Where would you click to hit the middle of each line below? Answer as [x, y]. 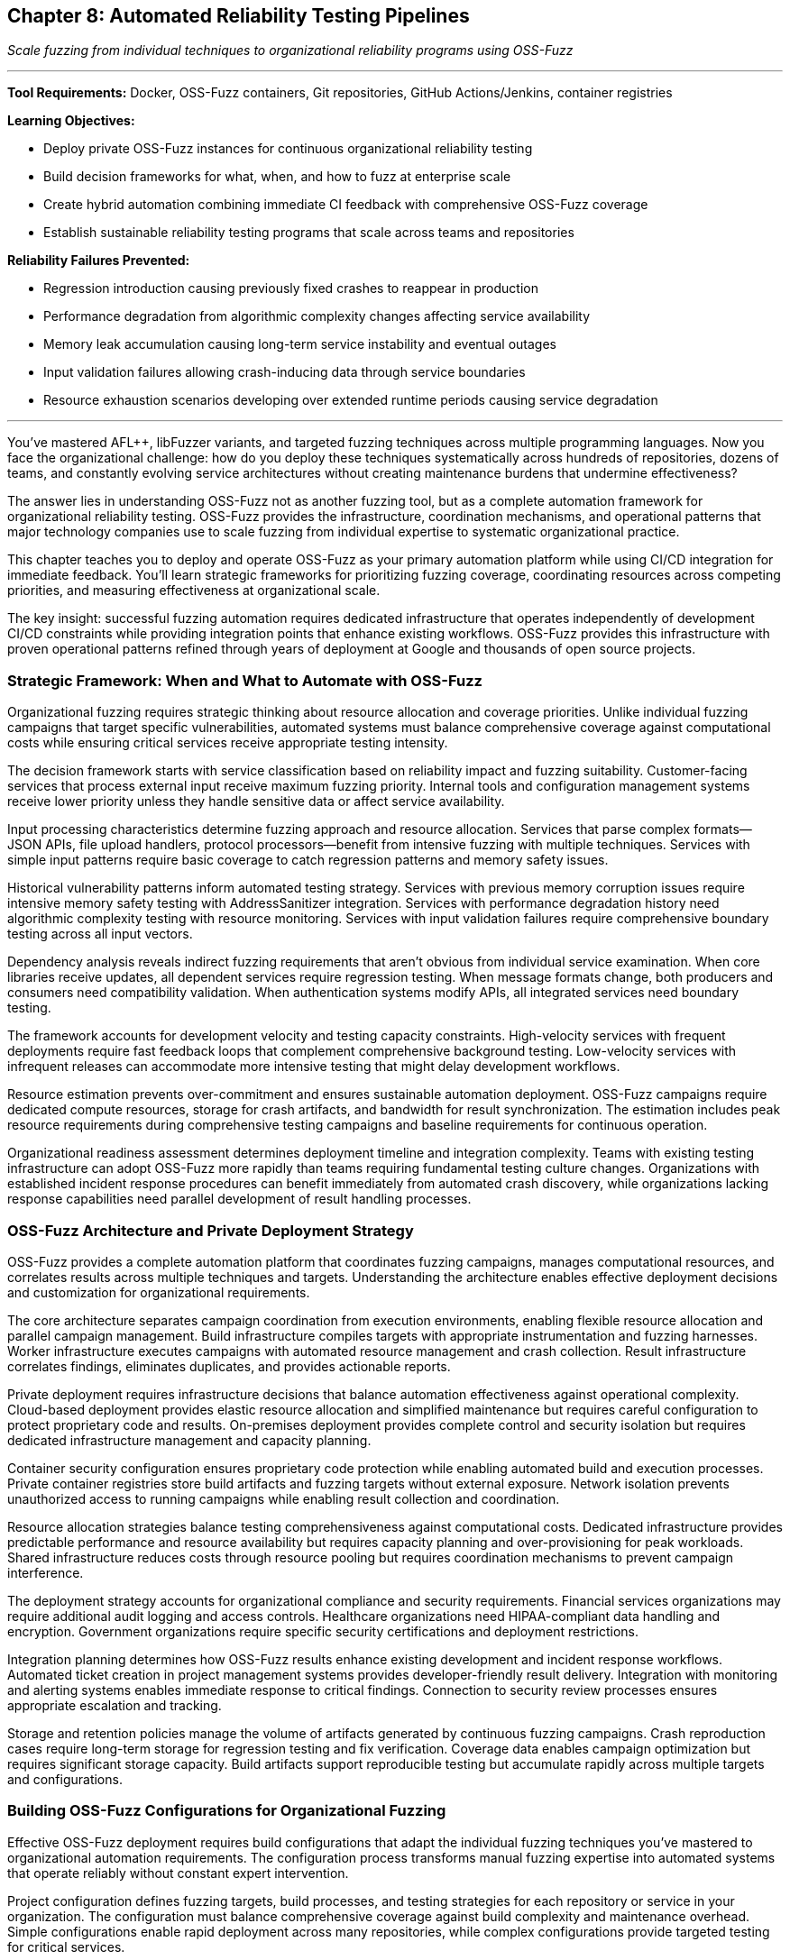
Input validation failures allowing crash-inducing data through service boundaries [285, 372]
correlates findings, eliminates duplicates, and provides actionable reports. [229, 1366]
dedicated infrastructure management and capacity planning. [189, 1440]
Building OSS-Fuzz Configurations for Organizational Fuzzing [227, 1811]
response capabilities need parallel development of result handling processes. [239, 1199]
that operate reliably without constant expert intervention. [178, 1873]
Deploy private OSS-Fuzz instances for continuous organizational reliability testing [288, 149]
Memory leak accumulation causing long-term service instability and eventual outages [300, 344]
